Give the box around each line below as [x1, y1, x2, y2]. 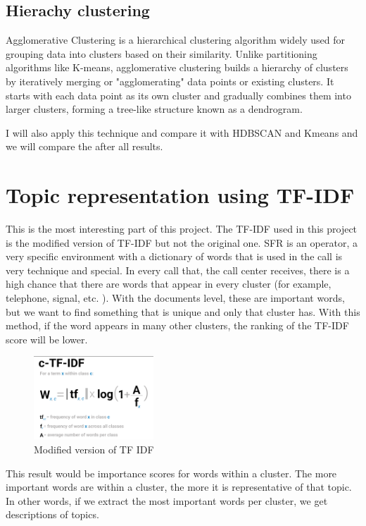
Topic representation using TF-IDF [6, 181, 355, 209]
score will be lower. [6, 331, 88, 346]
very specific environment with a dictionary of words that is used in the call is [6, 249, 343, 264]
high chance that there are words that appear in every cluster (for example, [6, 276, 332, 291]
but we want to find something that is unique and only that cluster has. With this [6, 304, 360, 319]
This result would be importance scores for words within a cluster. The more [6, 465, 337, 480]
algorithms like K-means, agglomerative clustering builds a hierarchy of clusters [6, 60, 348, 75]
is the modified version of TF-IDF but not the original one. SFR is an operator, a [6, 235, 358, 250]
